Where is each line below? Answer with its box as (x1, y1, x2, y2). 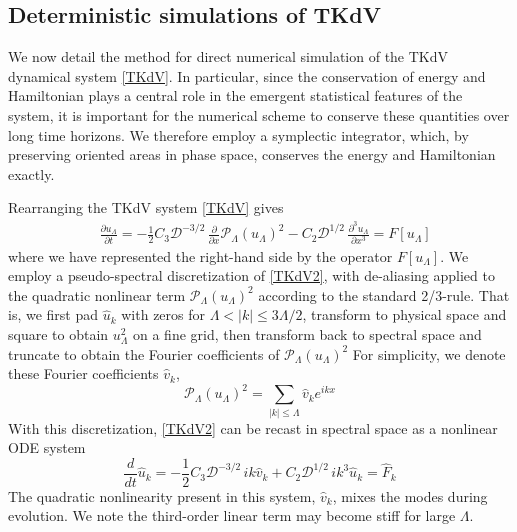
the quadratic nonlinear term (8, 284, 186, 305)
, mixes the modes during (332, 485, 488, 506)
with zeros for (121, 304, 206, 325)
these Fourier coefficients (8, 363, 159, 384)
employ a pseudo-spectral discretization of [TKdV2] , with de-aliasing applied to (8, 265, 495, 286)
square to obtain (8, 323, 109, 344)
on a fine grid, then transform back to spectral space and (133, 323, 482, 344)
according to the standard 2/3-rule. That (258, 284, 510, 305)
